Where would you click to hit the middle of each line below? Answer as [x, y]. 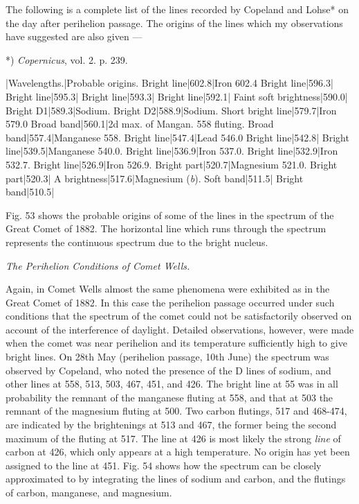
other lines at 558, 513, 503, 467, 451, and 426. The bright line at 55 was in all [172, 384]
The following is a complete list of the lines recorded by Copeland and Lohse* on [177, 9]
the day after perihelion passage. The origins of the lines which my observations [174, 23]
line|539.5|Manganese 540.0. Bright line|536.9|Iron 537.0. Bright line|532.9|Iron [172, 151]
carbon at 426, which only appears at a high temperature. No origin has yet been [178, 452]
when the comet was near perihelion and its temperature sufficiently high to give [176, 343]
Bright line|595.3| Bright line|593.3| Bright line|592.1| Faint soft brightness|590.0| [177, 96]
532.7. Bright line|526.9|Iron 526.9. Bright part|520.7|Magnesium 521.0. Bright [172, 164]
